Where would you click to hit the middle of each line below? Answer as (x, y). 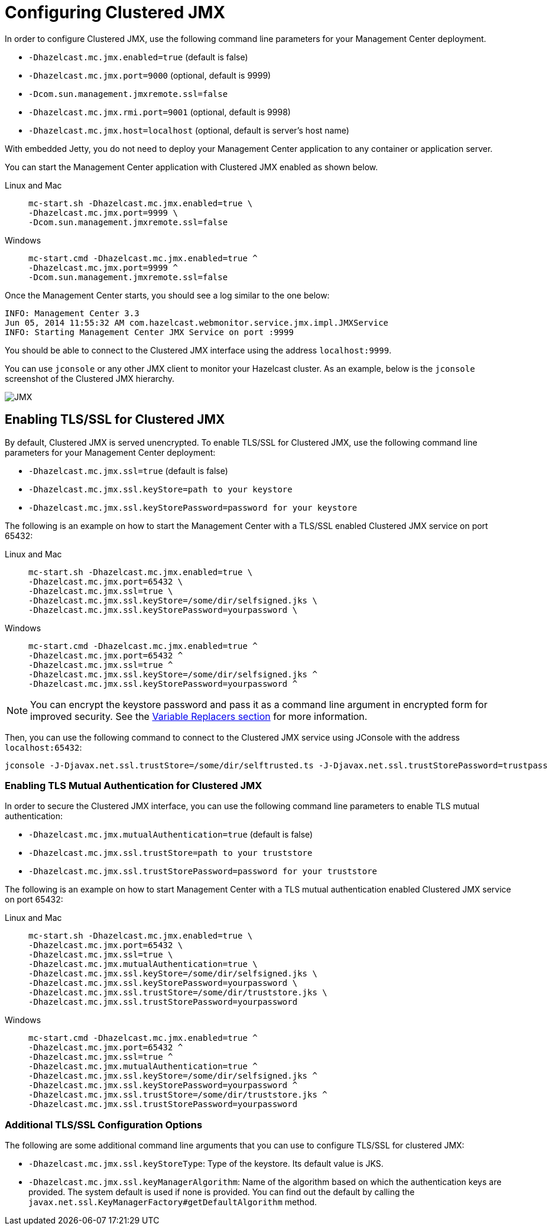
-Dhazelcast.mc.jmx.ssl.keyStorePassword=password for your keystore (193, 507)
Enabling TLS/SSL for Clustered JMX (115, 420)
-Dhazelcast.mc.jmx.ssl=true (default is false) (128, 470)
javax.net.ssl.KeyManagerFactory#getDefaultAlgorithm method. (173, 1202)
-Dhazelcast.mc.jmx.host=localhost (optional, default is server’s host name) (189, 130)
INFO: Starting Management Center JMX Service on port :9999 (149, 332)
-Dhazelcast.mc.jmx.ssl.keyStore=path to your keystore (160, 489)
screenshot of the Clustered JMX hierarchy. (90, 378)
